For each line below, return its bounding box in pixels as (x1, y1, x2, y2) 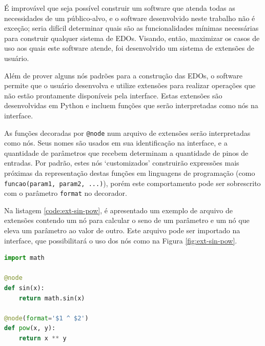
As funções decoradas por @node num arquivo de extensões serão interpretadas (4, 127, 251, 138)
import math (4, 254, 45, 262)
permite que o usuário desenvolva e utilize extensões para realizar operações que (4, 80, 256, 91)
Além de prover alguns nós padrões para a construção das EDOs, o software (4, 70, 243, 80)
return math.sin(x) (18, 294, 85, 302)
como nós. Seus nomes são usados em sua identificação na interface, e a (4, 137, 228, 148)
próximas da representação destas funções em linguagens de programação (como (4, 167, 255, 178)
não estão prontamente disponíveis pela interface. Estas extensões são (4, 90, 222, 100)
